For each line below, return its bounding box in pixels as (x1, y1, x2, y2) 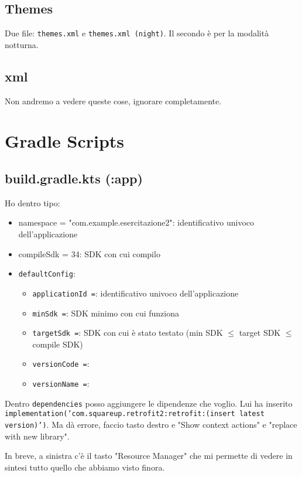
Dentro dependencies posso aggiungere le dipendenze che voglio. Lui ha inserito (5, 397, 293, 409)
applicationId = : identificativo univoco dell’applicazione (32, 287, 239, 299)
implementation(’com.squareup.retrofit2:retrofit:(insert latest (5, 410, 265, 418)
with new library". (5, 430, 70, 442)
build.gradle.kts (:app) (5, 169, 143, 188)
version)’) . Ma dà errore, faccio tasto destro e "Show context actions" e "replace (5, 418, 297, 431)
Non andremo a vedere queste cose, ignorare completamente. (5, 94, 222, 107)
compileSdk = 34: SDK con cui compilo (18, 247, 160, 260)
